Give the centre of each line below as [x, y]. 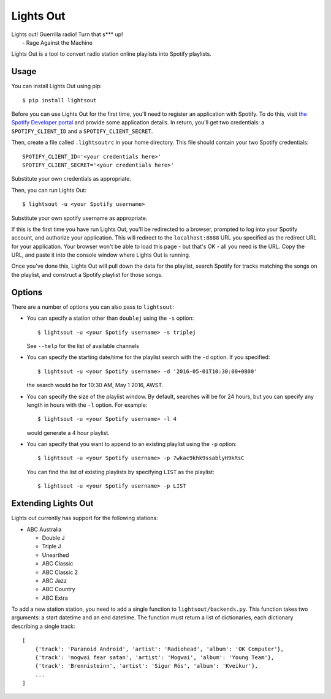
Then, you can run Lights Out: [49, 190]
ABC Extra [55, 598]
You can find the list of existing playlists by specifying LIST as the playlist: [120, 472]
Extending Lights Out [52, 503]
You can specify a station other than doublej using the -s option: [110, 318]
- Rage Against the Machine [58, 42]
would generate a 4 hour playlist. [68, 433]
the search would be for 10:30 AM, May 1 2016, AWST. [95, 385]
